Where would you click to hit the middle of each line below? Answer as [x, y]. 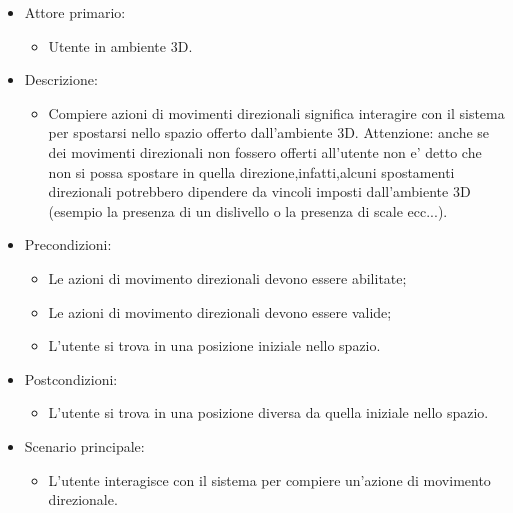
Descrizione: [61, 79]
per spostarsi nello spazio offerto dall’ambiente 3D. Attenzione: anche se [269, 132]
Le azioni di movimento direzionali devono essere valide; [220, 311]
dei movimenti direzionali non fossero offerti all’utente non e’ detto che [265, 151]
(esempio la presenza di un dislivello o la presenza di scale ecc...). [248, 210]
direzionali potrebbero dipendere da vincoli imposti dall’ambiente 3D [259, 191]
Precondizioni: [68, 244]
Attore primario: [75, 12]
